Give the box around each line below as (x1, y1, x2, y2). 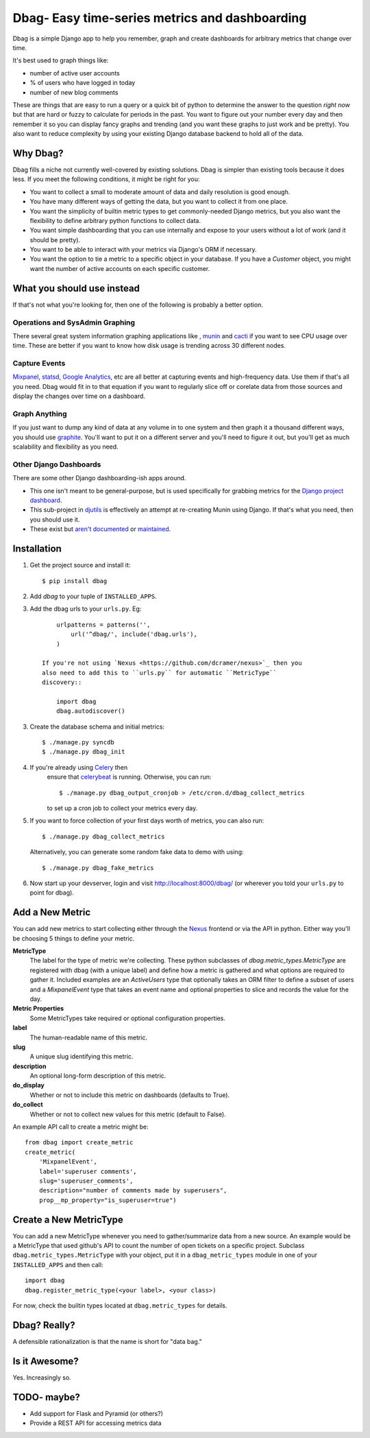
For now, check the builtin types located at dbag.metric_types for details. (12, 1301, 227, 1310)
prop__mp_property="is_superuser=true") (38, 1196, 177, 1204)
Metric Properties (12, 1004, 64, 1013)
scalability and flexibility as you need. (12, 443, 119, 451)
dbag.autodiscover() (56, 707, 125, 715)
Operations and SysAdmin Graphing (12, 318, 136, 327)
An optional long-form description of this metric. (29, 1072, 166, 1080)
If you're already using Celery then (29, 763, 128, 771)
